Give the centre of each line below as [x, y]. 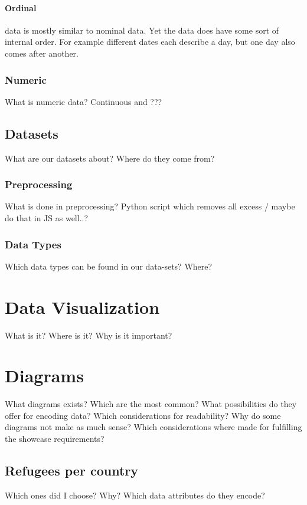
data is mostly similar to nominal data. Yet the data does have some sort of [142, 30]
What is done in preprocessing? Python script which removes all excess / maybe [150, 206]
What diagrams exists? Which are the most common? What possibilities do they [151, 404]
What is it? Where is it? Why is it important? [89, 335]
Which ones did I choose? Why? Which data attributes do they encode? [135, 495]
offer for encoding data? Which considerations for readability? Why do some [143, 415]
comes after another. [42, 53]
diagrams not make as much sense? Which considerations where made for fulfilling [153, 427]
